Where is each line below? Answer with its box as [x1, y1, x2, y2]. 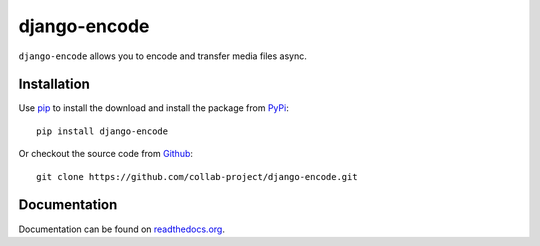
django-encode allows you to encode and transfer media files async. [18, 50, 307, 62]
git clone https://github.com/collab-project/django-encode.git [36, 171, 359, 182]
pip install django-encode [36, 125, 169, 137]
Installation [18, 76, 90, 93]
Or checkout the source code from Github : [18, 148, 194, 160]
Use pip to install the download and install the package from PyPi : [18, 102, 289, 114]
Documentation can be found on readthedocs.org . [18, 223, 225, 235]
